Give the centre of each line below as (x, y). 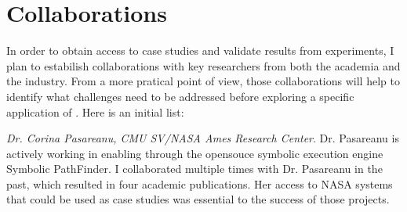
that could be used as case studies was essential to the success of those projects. (198, 199)
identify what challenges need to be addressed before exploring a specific (180, 96)
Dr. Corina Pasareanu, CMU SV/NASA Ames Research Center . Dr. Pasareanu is (203, 138)
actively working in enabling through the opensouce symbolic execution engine (195, 153)
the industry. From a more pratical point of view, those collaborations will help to (203, 81)
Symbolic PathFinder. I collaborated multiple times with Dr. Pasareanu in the (194, 169)
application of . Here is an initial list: (95, 111)
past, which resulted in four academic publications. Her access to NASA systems (200, 183)
